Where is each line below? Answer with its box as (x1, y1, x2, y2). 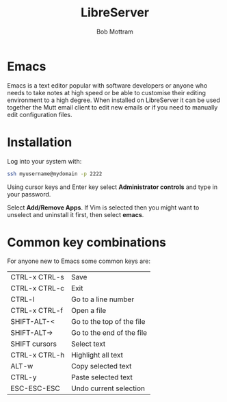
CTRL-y (10, 373, 37, 382)
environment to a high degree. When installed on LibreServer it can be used (7, 96, 221, 104)
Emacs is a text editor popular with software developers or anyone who (7, 81, 208, 90)
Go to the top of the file (70, 317, 146, 327)
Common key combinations (7, 234, 166, 250)
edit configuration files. (7, 110, 72, 118)
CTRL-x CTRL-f (10, 306, 64, 316)
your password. (7, 190, 51, 198)
